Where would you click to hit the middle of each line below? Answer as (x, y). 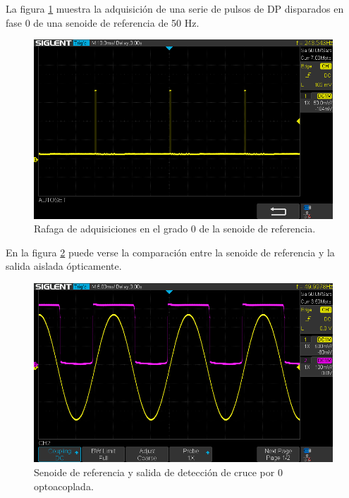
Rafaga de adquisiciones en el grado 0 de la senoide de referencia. (175, 229)
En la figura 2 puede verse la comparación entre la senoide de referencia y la (170, 252)
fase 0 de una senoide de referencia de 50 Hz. (103, 22)
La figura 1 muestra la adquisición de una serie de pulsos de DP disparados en (175, 8)
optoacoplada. (64, 486)
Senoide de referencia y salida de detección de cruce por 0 (158, 472)
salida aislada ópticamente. (64, 266)
